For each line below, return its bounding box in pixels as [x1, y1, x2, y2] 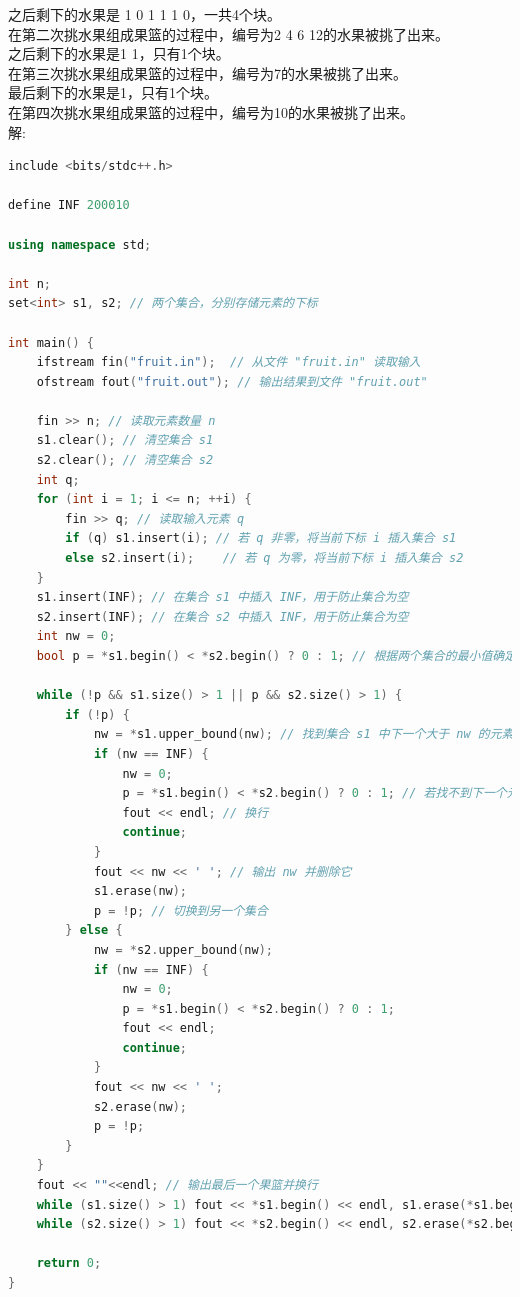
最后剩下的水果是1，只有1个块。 [8, 82, 218, 103]
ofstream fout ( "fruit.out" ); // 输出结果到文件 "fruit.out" [36, 374, 428, 389]
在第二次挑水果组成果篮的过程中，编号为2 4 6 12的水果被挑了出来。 [8, 23, 449, 44]
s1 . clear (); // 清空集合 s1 [36, 433, 214, 448]
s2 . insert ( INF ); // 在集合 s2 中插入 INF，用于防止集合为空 [36, 609, 409, 624]
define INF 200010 [8, 198, 130, 213]
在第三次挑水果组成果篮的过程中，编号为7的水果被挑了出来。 [8, 62, 407, 83]
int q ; [36, 472, 80, 487]
